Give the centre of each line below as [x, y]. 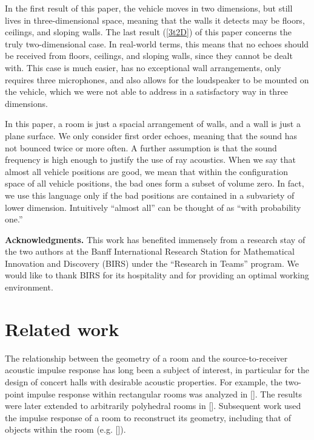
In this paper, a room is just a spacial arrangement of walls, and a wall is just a [153, 124]
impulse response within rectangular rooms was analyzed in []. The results [164, 394]
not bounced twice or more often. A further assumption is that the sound [141, 147]
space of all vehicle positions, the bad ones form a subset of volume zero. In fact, [155, 183]
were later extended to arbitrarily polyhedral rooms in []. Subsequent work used [153, 406]
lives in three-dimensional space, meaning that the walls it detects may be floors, [155, 20]
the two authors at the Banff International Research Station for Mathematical [150, 251]
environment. [29, 287]
